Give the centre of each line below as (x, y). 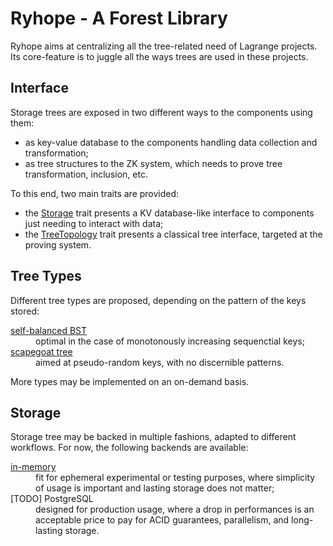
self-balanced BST (49, 330)
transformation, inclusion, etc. (86, 174)
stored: (25, 311)
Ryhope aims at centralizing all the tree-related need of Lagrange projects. (164, 46)
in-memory (33, 467)
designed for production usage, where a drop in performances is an (175, 509)
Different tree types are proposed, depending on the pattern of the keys (158, 300)
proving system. (58, 244)
